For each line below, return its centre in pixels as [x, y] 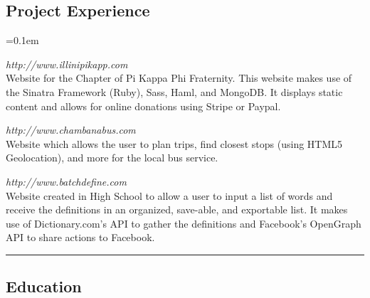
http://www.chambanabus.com [71, 130]
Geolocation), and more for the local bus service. [112, 158]
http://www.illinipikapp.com [67, 64]
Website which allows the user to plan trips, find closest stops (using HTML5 [174, 143]
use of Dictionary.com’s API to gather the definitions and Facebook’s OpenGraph [184, 223]
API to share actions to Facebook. [80, 237]
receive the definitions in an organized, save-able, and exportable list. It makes [177, 209]
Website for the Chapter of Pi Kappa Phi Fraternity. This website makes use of [179, 78]
